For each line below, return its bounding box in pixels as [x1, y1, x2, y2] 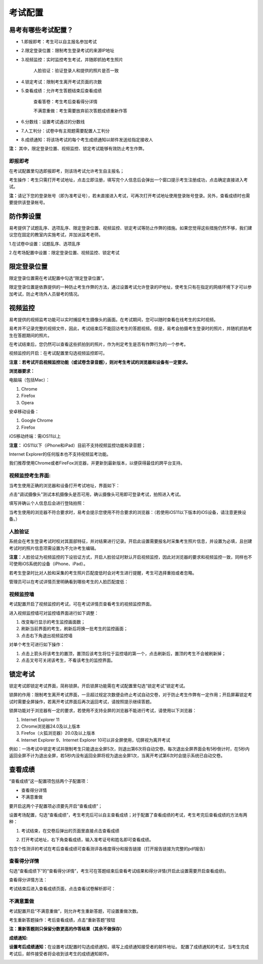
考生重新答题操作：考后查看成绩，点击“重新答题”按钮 [9, 917, 115, 923]
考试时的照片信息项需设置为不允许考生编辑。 [9, 545, 99, 551]
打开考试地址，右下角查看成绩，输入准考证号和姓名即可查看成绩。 [21, 837, 153, 843]
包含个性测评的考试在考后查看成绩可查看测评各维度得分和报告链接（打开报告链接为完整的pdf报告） [9, 846, 208, 851]
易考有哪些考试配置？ [9, 26, 73, 34]
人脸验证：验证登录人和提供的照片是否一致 [33, 68, 119, 74]
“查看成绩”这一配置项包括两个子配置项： [9, 778, 90, 784]
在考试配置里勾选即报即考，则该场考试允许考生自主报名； [9, 168, 124, 174]
